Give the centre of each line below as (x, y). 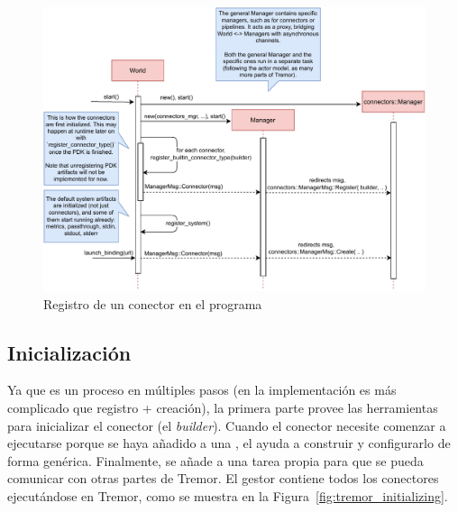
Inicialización (69, 352)
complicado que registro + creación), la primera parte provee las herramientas (223, 408)
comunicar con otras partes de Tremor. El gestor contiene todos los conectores (223, 478)
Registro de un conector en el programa (153, 303)
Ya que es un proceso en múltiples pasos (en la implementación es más (202, 390)
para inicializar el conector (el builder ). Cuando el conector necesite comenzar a (227, 425)
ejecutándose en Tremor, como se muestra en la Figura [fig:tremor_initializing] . (228, 496)
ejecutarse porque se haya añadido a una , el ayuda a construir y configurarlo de (229, 443)
